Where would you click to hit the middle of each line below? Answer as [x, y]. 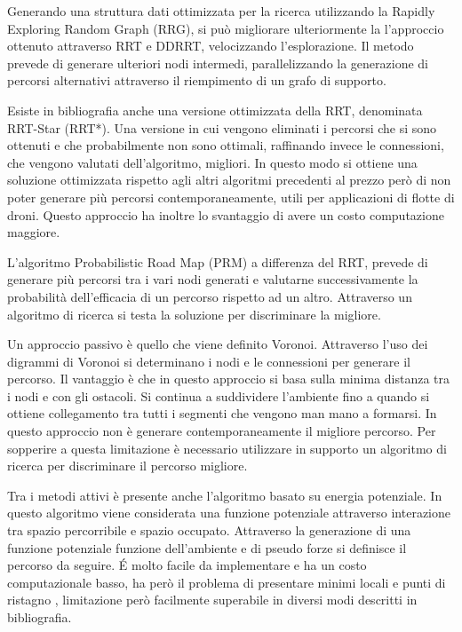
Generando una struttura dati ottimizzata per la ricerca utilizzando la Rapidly [221, 11]
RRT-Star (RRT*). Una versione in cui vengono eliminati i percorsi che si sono [222, 127]
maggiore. [34, 232]
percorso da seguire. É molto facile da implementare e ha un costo [187, 565]
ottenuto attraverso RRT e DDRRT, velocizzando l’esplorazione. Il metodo [211, 46]
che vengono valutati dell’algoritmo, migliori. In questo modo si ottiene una [212, 162]
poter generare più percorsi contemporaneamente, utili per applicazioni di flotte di [231, 197]
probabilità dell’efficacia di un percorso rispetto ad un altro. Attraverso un [210, 296]
